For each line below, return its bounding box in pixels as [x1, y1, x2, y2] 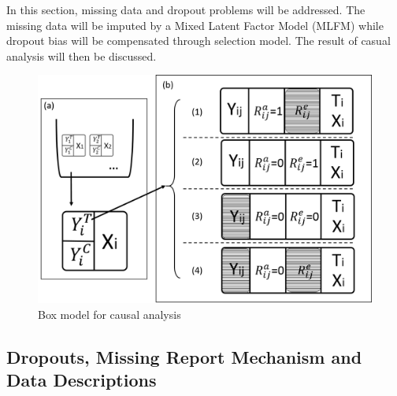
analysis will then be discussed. [6, 47, 157, 64]
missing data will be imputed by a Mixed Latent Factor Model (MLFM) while [6, 17, 384, 33]
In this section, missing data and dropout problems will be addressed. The [6, 2, 365, 17]
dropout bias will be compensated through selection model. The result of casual [6, 32, 391, 49]
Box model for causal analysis [38, 305, 181, 322]
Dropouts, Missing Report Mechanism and [6, 344, 362, 368]
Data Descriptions [6, 368, 157, 392]
